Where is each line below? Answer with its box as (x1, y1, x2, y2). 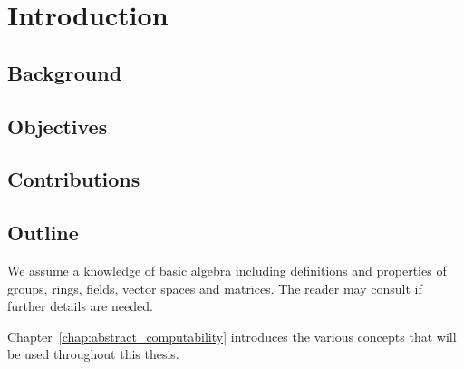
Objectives (7, 112, 108, 140)
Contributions (7, 165, 140, 193)
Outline (7, 218, 79, 247)
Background (7, 58, 122, 86)
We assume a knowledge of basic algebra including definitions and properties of (7, 260, 447, 279)
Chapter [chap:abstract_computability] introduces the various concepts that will (7, 326, 457, 345)
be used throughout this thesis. (7, 345, 179, 364)
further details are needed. (7, 296, 153, 316)
